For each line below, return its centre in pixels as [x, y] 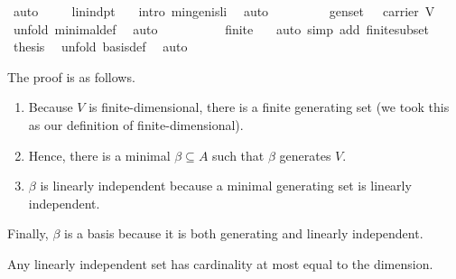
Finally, [28, 233]
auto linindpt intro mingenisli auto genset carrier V [224, 11]
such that [238, 155]
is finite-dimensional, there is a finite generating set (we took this [269, 107]
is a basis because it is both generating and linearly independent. [243, 233]
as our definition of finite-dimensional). [136, 124]
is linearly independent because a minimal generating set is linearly [226, 186]
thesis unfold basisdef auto [100, 46]
